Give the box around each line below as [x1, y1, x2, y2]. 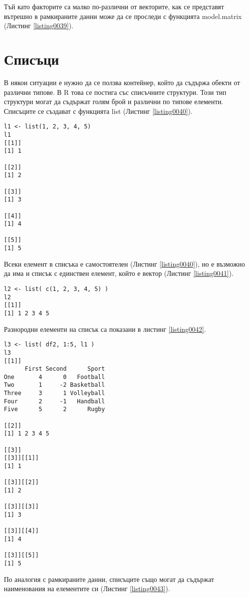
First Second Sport [24, 365, 105, 373]
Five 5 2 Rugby [4, 406, 105, 413]
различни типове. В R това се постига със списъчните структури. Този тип [4, 87, 227, 97]
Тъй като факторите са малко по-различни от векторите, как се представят [4, 1, 224, 11]
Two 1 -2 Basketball [4, 381, 105, 389]
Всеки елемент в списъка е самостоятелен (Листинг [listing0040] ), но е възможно [4, 258, 245, 269]
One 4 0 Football [4, 373, 105, 380]
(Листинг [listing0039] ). [4, 20, 73, 31]
